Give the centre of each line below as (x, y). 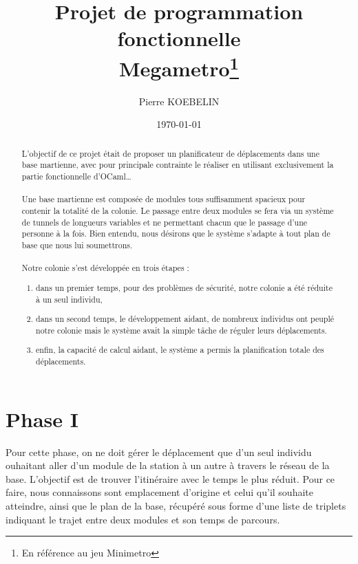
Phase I (42, 419)
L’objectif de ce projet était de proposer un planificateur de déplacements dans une (170, 153)
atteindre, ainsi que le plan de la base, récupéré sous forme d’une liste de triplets (176, 505)
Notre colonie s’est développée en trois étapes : (105, 268)
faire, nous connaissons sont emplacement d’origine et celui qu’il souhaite (159, 492)
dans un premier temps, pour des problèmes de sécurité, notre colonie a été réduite (184, 287)
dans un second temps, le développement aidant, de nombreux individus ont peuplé (185, 319)
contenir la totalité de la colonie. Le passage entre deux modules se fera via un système (178, 211)
